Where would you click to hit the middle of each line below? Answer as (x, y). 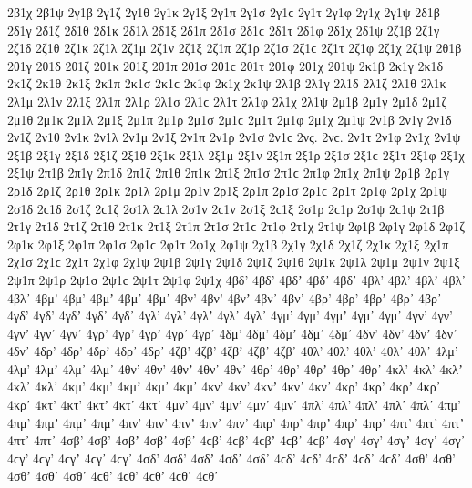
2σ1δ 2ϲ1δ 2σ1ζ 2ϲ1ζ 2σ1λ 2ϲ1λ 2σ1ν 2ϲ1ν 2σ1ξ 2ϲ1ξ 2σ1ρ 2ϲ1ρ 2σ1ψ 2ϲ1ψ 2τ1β (226, 208)
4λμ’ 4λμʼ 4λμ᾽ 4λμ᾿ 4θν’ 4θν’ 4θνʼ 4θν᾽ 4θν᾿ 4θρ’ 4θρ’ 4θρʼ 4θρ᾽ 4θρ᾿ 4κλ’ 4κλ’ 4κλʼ (235, 368)
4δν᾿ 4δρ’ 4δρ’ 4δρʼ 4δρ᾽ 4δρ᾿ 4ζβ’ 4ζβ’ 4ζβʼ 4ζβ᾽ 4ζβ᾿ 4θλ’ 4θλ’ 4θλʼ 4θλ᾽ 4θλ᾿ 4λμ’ (233, 351)
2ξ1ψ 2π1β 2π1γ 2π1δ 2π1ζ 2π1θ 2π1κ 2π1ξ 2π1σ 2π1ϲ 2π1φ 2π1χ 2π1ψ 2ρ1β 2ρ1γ (228, 173)
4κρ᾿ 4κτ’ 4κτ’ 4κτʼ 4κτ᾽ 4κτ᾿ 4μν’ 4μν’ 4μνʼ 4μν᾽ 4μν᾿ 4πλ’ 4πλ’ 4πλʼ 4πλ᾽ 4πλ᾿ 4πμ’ (234, 405)
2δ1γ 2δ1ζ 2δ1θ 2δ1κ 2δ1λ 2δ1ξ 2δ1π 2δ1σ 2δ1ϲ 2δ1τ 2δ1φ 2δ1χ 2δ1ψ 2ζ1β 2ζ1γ (224, 30)
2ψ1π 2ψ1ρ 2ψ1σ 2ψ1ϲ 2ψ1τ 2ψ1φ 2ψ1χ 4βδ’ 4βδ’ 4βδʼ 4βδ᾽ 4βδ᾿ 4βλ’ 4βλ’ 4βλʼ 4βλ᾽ (237, 279)
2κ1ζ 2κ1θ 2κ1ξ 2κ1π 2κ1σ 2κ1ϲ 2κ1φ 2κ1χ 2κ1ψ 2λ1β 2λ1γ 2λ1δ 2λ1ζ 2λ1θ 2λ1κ (227, 83)
